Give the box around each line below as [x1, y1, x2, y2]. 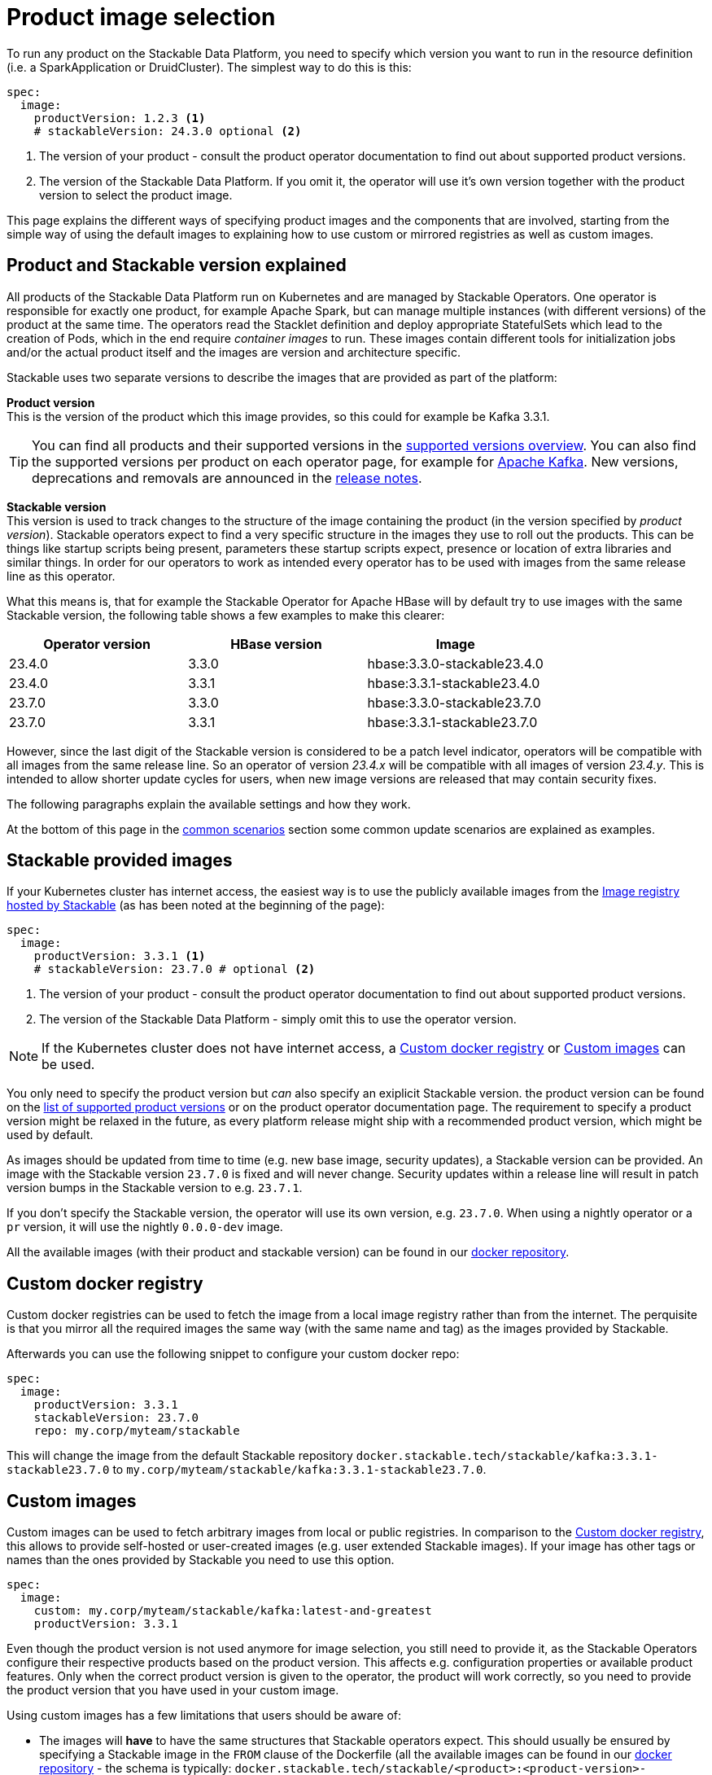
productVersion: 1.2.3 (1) [33, 111, 206, 125]
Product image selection [7, 3, 276, 31]
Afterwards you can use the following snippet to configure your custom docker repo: [7, 1347, 460, 1361]
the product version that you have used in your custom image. [7, 1683, 339, 1698]
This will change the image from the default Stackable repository [7, 1448, 353, 1463]
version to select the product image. [39, 187, 233, 202]
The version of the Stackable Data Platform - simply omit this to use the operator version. [39, 1012, 517, 1027]
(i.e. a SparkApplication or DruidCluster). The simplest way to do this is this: [7, 59, 412, 74]
